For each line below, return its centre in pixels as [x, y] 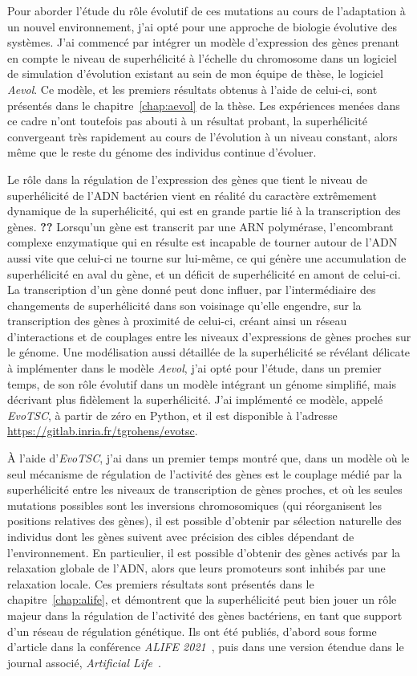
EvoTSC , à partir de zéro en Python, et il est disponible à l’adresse [172, 415]
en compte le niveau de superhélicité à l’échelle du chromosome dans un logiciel [202, 57]
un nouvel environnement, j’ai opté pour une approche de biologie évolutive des [202, 26]
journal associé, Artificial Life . [84, 662]
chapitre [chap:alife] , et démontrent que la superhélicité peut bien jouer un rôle [202, 599]
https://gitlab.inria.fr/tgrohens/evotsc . [103, 431]
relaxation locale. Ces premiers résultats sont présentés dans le [161, 583]
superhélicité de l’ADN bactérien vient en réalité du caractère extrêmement [192, 195]
